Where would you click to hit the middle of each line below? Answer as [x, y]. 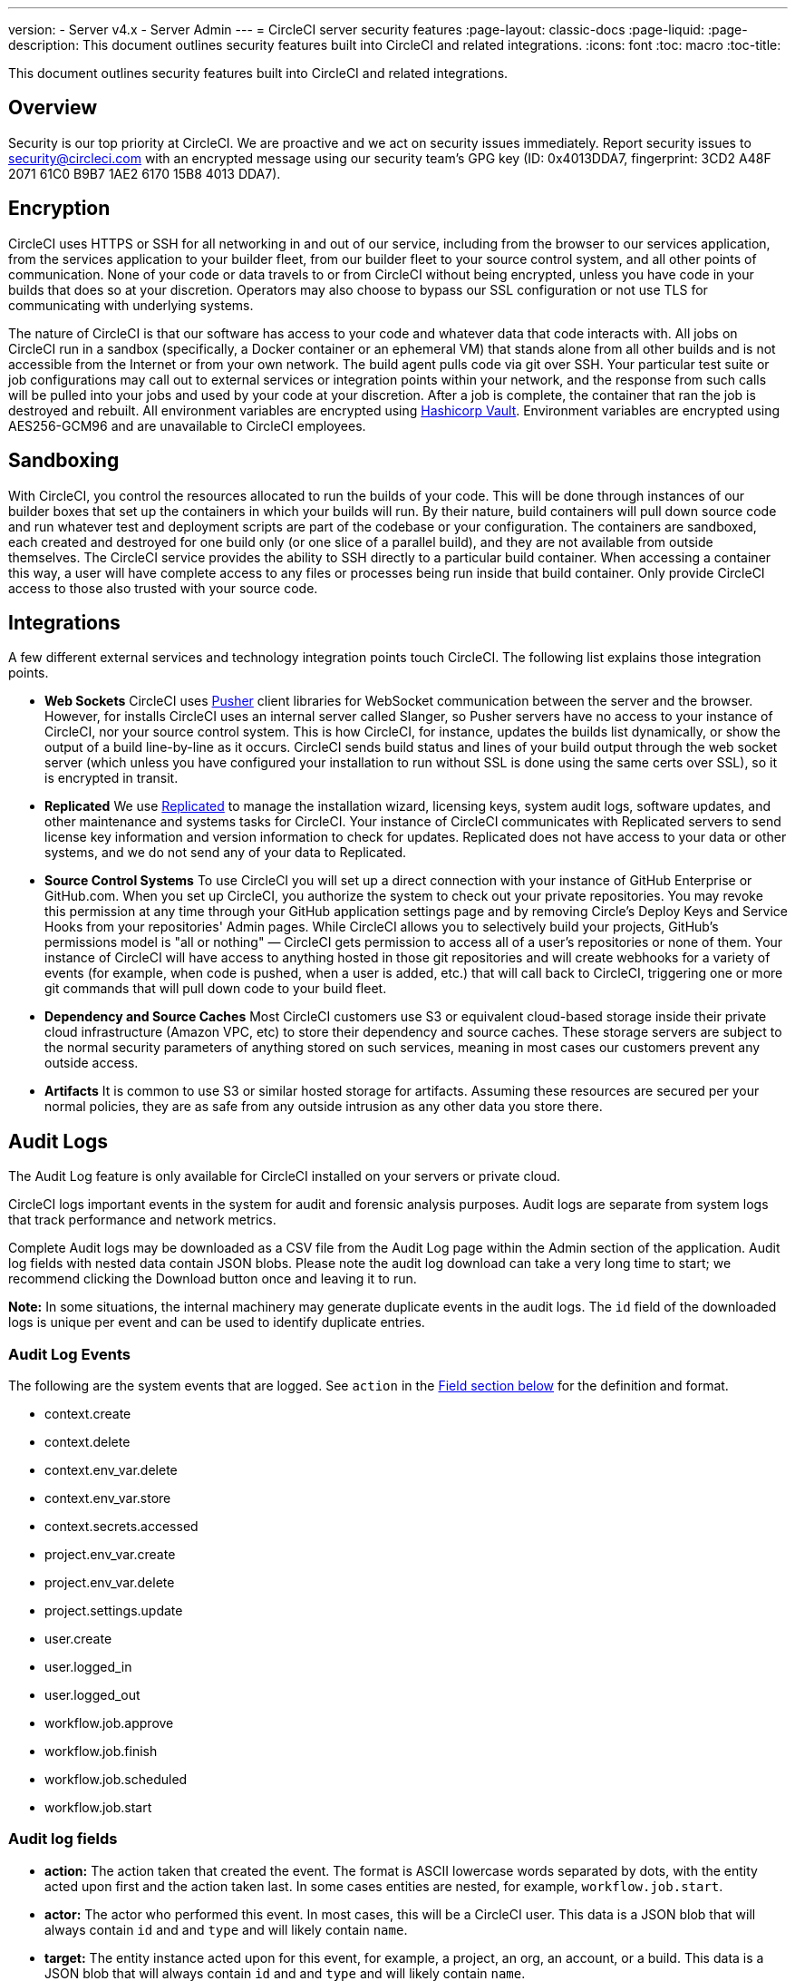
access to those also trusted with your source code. [163, 588]
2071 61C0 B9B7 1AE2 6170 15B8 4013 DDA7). [145, 173]
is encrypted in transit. [111, 778]
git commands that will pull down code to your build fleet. [216, 989]
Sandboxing [64, 461]
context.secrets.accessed [121, 1526]
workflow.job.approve [109, 1722]
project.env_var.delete [110, 1582]
